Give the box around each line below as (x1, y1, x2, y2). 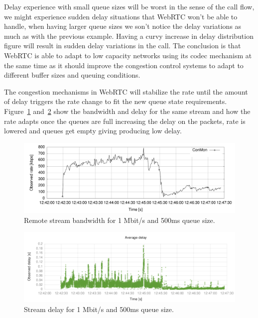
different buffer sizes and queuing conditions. (4, 70, 140, 80)
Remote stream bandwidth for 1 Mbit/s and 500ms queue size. (24, 214, 215, 225)
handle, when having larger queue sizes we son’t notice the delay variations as (4, 21, 242, 31)
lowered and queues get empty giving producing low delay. (4, 125, 182, 136)
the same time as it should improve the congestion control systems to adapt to (4, 60, 244, 70)
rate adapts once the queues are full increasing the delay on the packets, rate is (4, 115, 246, 126)
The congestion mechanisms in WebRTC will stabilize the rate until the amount (4, 86, 248, 97)
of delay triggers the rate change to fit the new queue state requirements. (4, 96, 227, 106)
